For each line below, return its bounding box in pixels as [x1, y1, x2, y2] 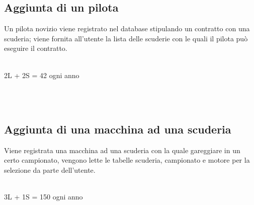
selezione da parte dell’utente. [4, 164, 96, 175]
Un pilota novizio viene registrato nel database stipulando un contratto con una [4, 23, 250, 34]
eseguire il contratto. [4, 43, 67, 53]
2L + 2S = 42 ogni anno [4, 70, 79, 80]
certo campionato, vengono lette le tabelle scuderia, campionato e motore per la [4, 155, 250, 165]
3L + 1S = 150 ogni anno [4, 191, 83, 201]
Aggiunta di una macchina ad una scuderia [4, 121, 231, 136]
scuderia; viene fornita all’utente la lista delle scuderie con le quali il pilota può [4, 33, 248, 43]
